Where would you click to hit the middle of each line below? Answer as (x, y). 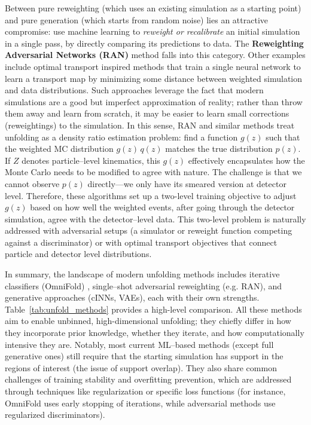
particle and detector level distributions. (78, 254)
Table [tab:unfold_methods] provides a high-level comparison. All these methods (153, 309)
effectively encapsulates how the (246, 160)
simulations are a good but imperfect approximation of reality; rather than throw (154, 101)
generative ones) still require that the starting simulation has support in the (144, 356)
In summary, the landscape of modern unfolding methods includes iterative (142, 274)
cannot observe (32, 183)
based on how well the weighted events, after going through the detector (162, 207)
